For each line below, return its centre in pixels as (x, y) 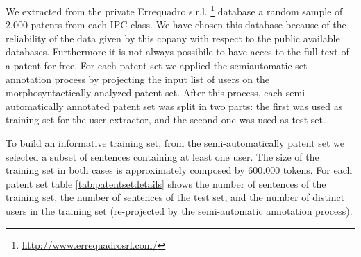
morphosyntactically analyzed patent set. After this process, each (144, 92)
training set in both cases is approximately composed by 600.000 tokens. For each (179, 170)
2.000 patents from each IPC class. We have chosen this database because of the (176, 25)
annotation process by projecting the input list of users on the (138, 79)
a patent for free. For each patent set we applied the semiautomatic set (157, 65)
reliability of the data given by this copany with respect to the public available (173, 38)
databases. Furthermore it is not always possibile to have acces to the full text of (177, 52)
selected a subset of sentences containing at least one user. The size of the (162, 156)
